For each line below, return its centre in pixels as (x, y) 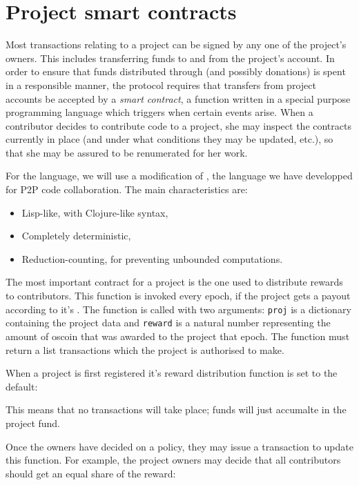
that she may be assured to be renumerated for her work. (127, 152)
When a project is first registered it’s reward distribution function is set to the (172, 373)
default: (22, 386)
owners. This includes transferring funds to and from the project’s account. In (170, 58)
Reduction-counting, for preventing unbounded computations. (152, 258)
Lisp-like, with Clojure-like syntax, (95, 212)
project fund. (33, 423)
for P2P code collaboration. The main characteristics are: (127, 189)
